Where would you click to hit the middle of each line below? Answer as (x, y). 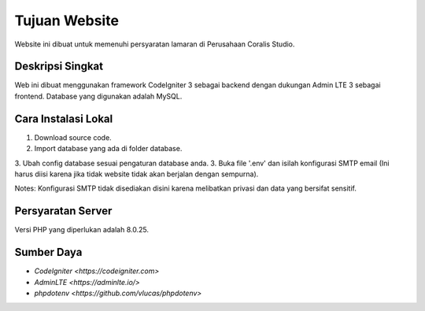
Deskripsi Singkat (59, 67)
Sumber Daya (48, 252)
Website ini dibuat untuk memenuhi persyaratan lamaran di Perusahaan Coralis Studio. (155, 44)
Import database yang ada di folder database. (108, 149)
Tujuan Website (67, 20)
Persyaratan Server (63, 211)
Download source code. (73, 137)
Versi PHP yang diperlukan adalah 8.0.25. (82, 230)
